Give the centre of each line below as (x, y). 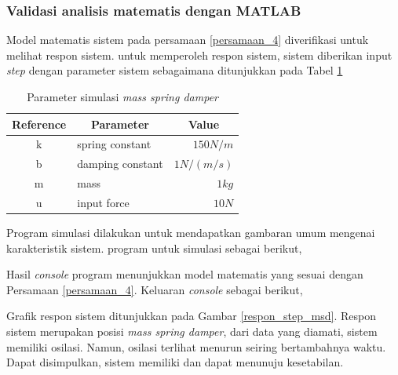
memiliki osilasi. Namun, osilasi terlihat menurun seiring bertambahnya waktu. (196, 346)
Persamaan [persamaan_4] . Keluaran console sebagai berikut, (155, 289)
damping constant (120, 164)
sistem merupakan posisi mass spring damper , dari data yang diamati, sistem (192, 331)
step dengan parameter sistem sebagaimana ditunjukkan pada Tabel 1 (175, 70)
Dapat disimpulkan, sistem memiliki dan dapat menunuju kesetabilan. (175, 362)
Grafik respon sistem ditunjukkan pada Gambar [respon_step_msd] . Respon (191, 316)
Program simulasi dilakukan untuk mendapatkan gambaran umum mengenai (191, 233)
